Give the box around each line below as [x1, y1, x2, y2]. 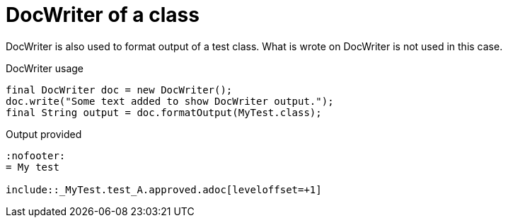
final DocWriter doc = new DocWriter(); [6, 84, 233, 96]
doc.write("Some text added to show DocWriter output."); [6, 95, 334, 107]
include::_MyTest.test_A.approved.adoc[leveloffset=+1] [6, 183, 322, 195]
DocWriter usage [6, 62, 83, 74]
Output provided [6, 127, 82, 140]
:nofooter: [6, 149, 66, 161]
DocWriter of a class [6, 3, 200, 27]
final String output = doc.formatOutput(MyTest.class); [6, 106, 322, 118]
